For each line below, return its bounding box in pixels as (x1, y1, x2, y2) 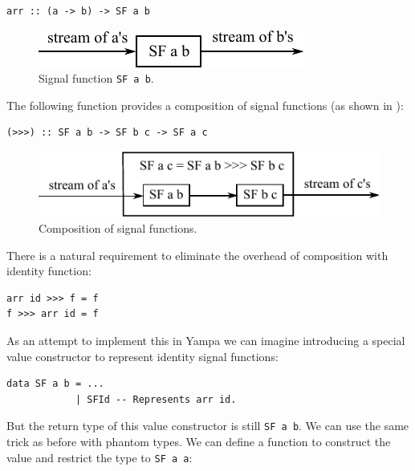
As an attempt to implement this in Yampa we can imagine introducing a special (6, 331, 405, 348)
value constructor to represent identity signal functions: (6, 347, 279, 364)
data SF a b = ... (6, 378, 104, 390)
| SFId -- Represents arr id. (75, 393, 237, 405)
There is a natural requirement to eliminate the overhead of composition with (6, 246, 389, 263)
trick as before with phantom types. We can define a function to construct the (6, 432, 391, 449)
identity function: (6, 262, 92, 279)
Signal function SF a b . (39, 70, 154, 87)
